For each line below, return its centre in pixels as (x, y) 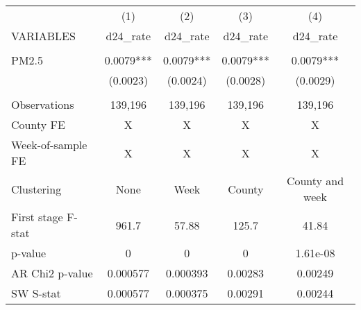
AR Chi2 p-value (52, 273)
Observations (43, 104)
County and (315, 181)
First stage (37, 217)
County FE (38, 124)
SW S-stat (36, 293)
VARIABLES (43, 36)
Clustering (36, 189)
